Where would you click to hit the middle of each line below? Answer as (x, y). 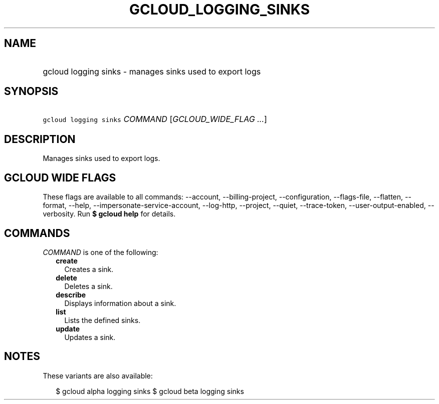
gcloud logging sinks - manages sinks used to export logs (152, 71)
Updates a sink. (90, 337)
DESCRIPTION (40, 139)
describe (71, 294)
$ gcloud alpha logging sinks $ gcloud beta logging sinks (150, 391)
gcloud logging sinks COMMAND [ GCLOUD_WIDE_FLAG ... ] (155, 119)
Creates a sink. (89, 269)
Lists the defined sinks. (102, 320)
